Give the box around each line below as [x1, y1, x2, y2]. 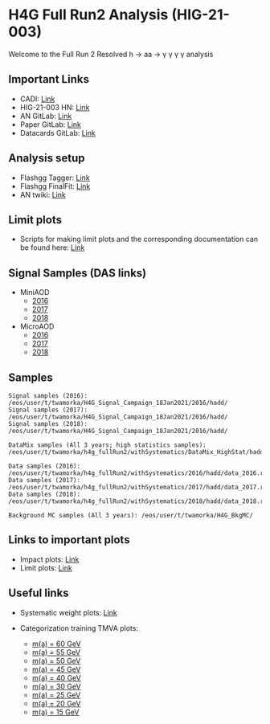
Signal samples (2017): [8, 406, 88, 414]
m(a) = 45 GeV [31, 665, 81, 674]
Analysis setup [8, 151, 85, 166]
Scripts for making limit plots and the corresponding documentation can [19, 235, 259, 244]
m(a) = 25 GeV [31, 689, 81, 700]
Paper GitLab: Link [19, 119, 82, 129]
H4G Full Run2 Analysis [8, 6, 169, 24]
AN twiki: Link [19, 190, 66, 199]
